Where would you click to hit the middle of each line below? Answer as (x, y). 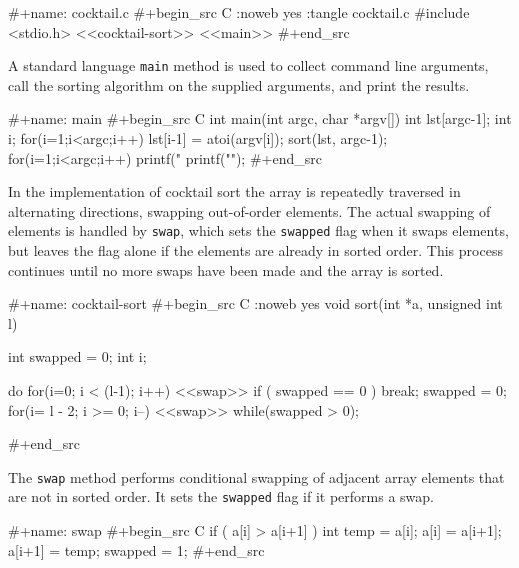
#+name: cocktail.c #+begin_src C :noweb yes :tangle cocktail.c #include (239, 12)
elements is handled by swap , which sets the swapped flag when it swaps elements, (258, 230)
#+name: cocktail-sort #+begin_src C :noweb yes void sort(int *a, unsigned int (255, 303)
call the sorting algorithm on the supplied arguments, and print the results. (239, 84)
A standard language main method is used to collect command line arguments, (248, 65)
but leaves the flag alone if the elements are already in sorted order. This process (255, 250)
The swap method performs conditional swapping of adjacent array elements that (256, 476)
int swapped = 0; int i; (77, 356)
